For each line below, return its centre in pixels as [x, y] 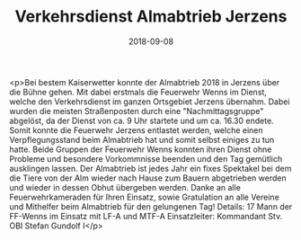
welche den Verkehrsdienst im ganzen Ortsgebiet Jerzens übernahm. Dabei [150, 102]
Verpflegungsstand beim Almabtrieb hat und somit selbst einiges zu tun [142, 139]
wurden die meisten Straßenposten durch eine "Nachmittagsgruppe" [137, 111]
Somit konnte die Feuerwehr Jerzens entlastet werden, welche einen [136, 130]
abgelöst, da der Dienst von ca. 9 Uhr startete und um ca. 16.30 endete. [142, 120]
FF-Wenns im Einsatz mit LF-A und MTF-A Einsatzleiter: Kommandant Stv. [146, 216]
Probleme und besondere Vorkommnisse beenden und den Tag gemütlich [146, 158]
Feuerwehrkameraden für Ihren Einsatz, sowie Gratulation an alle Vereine [145, 197]
